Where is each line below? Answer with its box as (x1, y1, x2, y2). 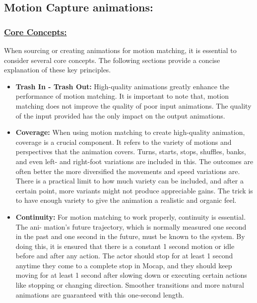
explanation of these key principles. (4, 64, 111, 75)
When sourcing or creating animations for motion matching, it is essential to (4, 45, 237, 55)
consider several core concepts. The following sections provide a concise (4, 55, 220, 65)
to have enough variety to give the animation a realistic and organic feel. (15, 195, 237, 205)
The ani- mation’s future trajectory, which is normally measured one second (15, 221, 247, 232)
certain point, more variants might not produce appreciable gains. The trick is (15, 185, 253, 195)
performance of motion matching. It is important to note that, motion (15, 91, 229, 101)
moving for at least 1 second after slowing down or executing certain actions (15, 270, 247, 280)
